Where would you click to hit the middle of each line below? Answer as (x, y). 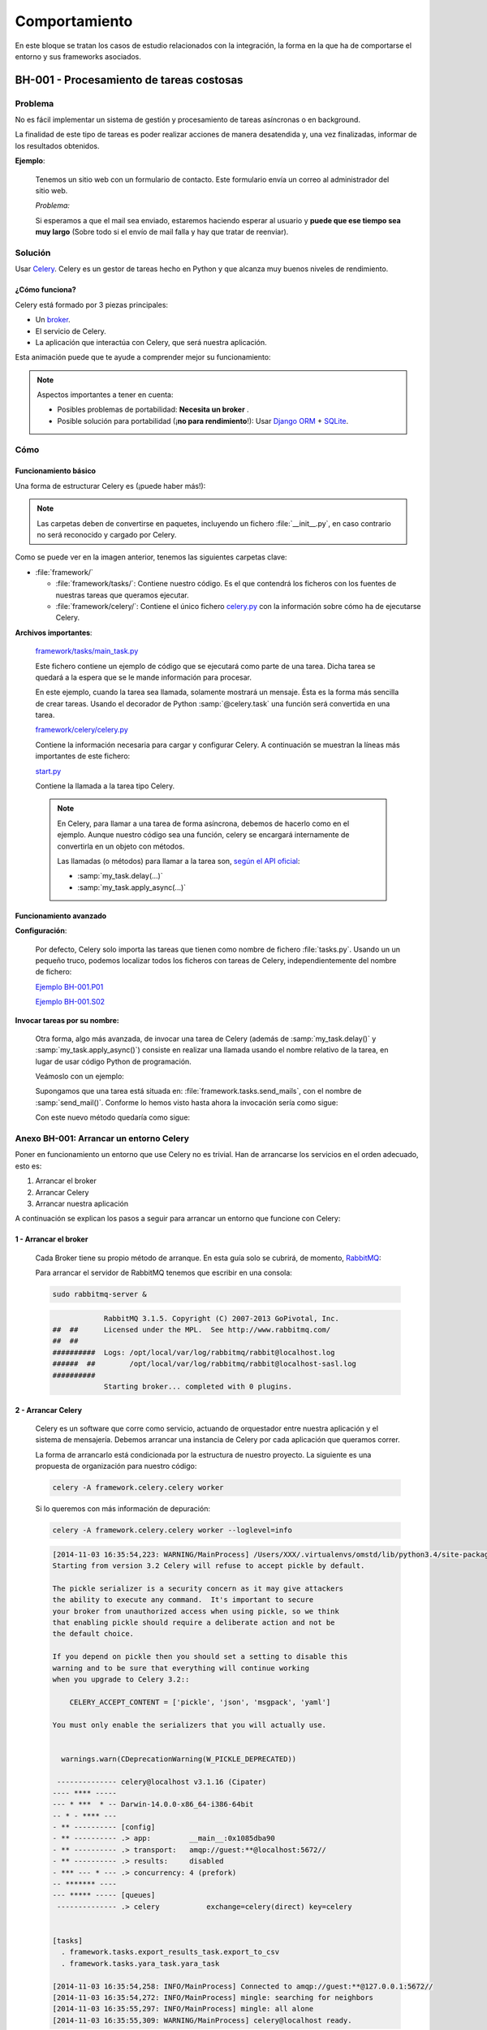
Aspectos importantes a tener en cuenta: (105, 395)
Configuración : (41, 931)
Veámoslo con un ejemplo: (80, 1077)
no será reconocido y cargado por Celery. (107, 535)
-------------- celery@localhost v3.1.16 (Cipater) (162, 1782)
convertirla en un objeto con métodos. (121, 846)
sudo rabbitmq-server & (100, 1294)
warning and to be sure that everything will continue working (181, 1668)
